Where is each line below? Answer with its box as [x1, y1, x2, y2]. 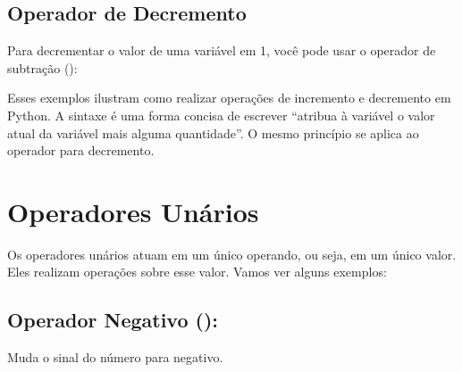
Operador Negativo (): [7, 306, 219, 334]
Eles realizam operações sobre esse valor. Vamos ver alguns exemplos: [7, 262, 387, 281]
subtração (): [7, 58, 78, 77]
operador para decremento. [7, 141, 155, 160]
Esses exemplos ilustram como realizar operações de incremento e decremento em [7, 88, 451, 107]
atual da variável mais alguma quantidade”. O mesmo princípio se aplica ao [7, 123, 419, 142]
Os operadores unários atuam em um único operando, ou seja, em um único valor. [7, 244, 457, 263]
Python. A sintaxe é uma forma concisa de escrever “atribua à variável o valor [7, 105, 435, 124]
